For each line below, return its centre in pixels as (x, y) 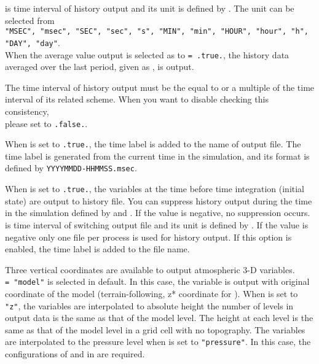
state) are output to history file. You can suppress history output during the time (159, 200)
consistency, (27, 111)
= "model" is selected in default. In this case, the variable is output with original (157, 281)
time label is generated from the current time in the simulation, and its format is (157, 156)
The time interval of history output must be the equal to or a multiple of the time (160, 87)
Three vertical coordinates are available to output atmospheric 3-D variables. (150, 269)
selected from (30, 20)
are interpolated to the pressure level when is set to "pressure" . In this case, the (158, 342)
